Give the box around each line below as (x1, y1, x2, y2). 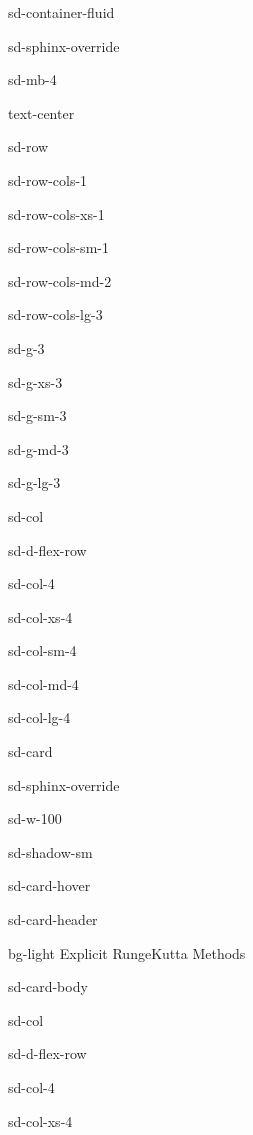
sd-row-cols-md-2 (8, 270, 112, 291)
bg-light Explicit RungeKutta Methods (8, 942, 246, 963)
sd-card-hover (8, 875, 91, 896)
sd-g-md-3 (8, 438, 69, 459)
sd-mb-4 (8, 69, 57, 90)
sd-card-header (8, 909, 98, 930)
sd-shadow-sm (8, 841, 93, 862)
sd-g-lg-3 (8, 472, 61, 493)
